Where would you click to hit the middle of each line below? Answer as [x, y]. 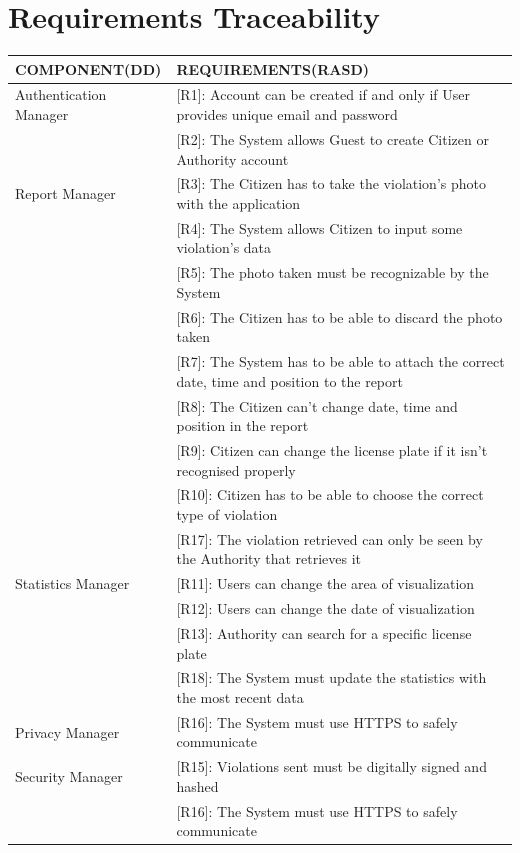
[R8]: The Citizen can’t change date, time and [317, 405]
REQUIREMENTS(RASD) [273, 68]
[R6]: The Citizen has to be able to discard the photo [339, 316]
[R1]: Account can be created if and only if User [323, 94]
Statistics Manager [72, 583]
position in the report [242, 425]
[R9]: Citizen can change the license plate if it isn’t [332, 449]
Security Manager [69, 776]
